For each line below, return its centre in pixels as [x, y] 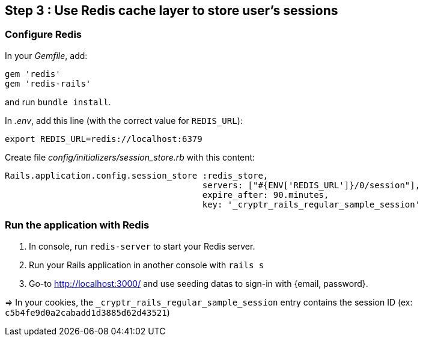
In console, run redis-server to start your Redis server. [142, 246]
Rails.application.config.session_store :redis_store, [137, 175]
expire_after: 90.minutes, [266, 195]
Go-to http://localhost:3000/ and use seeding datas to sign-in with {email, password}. [199, 283]
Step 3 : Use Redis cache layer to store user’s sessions [172, 11]
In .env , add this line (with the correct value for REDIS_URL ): [124, 120]
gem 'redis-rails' [48, 83]
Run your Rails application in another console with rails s [147, 265]
